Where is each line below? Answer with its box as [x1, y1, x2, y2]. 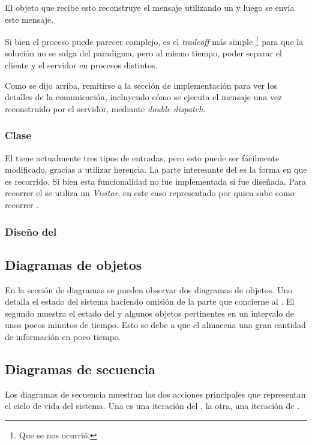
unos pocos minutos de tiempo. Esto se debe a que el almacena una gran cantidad [5, 318, 306, 331]
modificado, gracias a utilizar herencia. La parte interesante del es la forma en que [5, 163, 307, 176]
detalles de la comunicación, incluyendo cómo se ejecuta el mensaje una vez [5, 91, 282, 103]
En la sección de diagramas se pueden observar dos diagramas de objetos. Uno [5, 283, 293, 296]
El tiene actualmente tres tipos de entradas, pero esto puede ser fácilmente [5, 151, 280, 164]
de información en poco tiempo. [5, 330, 121, 343]
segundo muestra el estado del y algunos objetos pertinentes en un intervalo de [5, 306, 295, 319]
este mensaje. [5, 13, 54, 25]
